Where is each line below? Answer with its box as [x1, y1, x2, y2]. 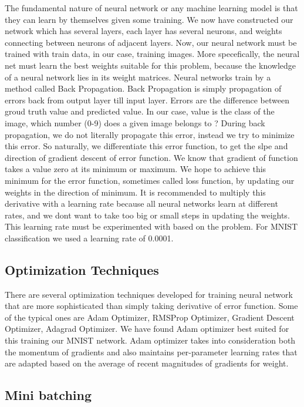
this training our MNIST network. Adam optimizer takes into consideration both [5, 334, 296, 347]
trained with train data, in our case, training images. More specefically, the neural [5, 48, 300, 60]
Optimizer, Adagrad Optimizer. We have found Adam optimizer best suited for [5, 322, 289, 335]
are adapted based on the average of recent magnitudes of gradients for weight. [5, 357, 289, 369]
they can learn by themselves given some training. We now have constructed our [5, 13, 293, 25]
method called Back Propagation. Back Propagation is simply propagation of [5, 82, 282, 95]
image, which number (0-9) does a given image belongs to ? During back [5, 116, 265, 129]
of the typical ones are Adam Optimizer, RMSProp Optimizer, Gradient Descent [5, 311, 295, 323]
